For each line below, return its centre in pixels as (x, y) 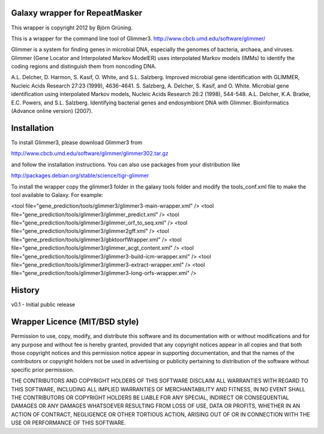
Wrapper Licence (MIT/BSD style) (75, 322)
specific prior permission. (43, 370)
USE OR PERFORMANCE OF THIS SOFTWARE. (68, 423)
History (25, 290)
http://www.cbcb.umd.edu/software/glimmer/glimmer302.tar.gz (90, 154)
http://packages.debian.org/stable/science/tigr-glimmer (80, 176)
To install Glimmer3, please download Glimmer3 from (77, 142)
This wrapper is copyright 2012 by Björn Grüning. (72, 28)
